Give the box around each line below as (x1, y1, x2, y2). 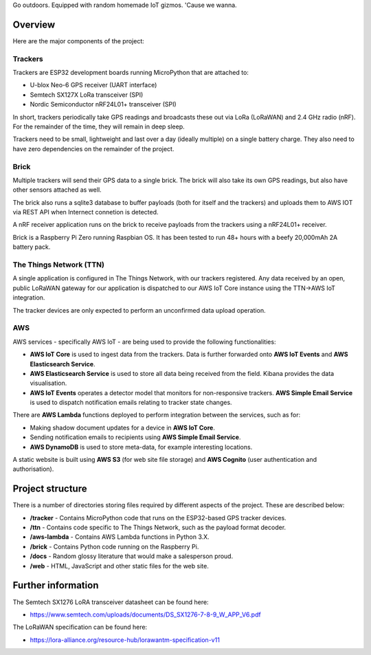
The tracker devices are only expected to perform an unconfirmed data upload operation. (12, 306, 266, 314)
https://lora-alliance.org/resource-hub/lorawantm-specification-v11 (30, 636, 220, 644)
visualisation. (30, 379, 67, 388)
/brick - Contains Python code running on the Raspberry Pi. (30, 542, 199, 551)
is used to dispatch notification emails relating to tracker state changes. (30, 399, 233, 407)
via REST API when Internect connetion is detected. (12, 208, 159, 217)
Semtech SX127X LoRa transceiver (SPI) (30, 90, 144, 99)
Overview (12, 19, 56, 30)
